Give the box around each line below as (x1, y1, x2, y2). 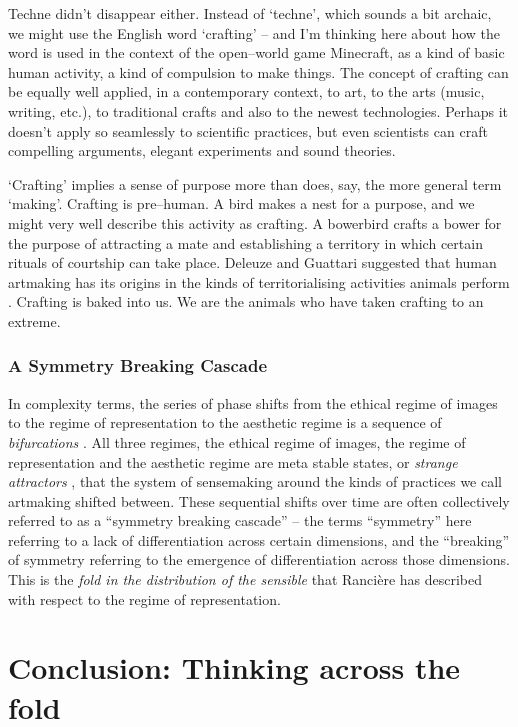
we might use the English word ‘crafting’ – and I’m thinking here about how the (8, 22, 501, 43)
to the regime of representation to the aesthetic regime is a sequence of (8, 412, 442, 433)
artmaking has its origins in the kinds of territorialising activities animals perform (8, 271, 510, 292)
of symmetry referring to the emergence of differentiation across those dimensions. (8, 549, 510, 570)
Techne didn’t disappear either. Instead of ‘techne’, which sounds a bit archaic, (8, 3, 492, 23)
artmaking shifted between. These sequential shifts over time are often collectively (8, 490, 510, 511)
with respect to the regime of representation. (8, 588, 281, 609)
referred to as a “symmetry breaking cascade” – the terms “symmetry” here (8, 510, 472, 531)
